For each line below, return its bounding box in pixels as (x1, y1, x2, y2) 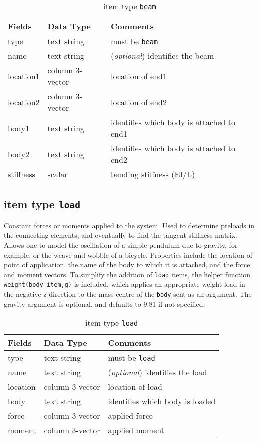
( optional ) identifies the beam (111, 50, 214, 61)
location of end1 (111, 70, 167, 82)
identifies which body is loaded (108, 395, 216, 407)
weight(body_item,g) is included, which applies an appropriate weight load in (4, 279, 245, 289)
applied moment (108, 424, 164, 436)
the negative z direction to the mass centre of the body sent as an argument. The (4, 289, 252, 299)
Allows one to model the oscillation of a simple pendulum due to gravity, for (4, 239, 238, 250)
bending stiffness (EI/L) (111, 168, 195, 180)
